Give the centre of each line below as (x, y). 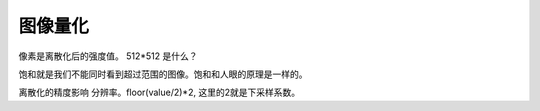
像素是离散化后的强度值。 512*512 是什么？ (108, 56)
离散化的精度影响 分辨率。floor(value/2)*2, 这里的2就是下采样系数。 (159, 92)
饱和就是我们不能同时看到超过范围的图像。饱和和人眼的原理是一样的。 (163, 74)
